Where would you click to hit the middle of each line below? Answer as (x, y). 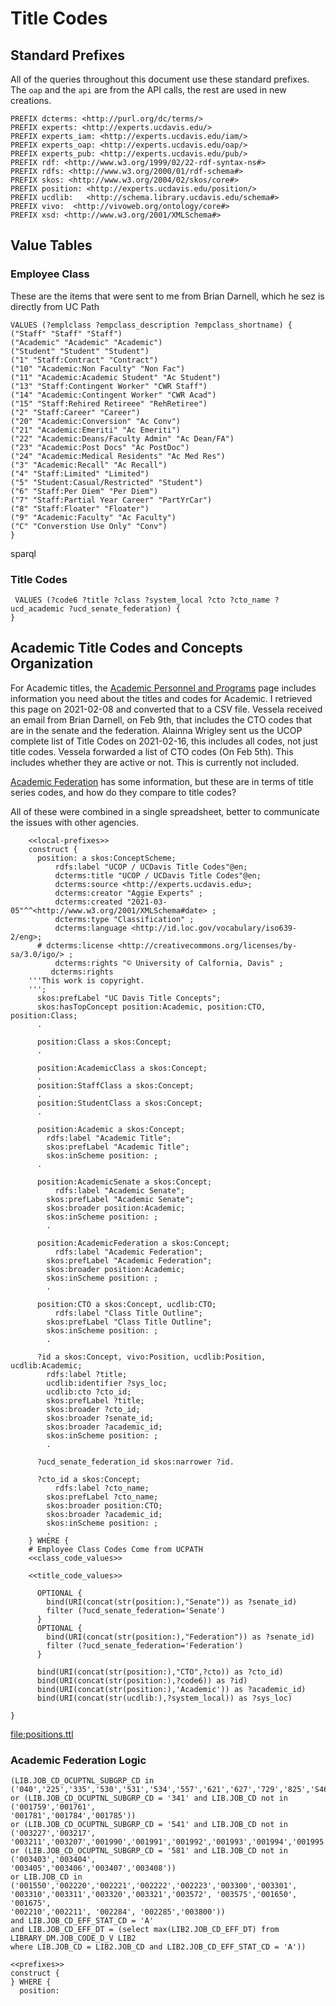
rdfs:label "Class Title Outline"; (128, 1313)
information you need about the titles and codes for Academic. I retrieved (161, 698)
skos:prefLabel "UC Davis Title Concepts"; (129, 998)
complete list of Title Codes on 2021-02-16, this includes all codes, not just (164, 741)
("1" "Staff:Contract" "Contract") (84, 360)
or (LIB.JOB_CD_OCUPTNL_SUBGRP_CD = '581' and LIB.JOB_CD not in (149, 1851)
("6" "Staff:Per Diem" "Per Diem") (84, 491)
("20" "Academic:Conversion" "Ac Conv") (96, 421)
